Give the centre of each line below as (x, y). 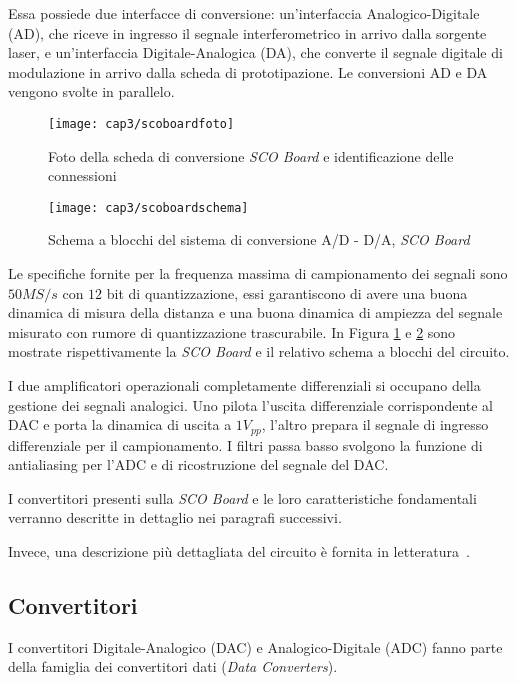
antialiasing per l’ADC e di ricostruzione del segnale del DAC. (198, 464)
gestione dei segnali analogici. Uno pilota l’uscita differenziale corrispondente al (250, 404)
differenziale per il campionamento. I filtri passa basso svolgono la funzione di (245, 444)
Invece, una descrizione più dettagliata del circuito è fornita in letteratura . (239, 551)
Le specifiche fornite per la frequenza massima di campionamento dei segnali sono (258, 273)
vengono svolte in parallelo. (91, 91)
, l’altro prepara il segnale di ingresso (375, 424)
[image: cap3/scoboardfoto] (141, 123)
